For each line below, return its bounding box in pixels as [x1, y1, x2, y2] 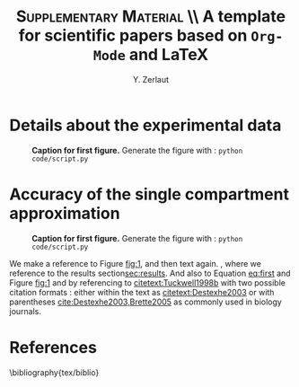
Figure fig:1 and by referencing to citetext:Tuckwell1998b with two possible [9, 277, 286, 288]
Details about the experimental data [9, 115, 282, 136]
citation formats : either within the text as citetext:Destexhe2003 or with [9, 286, 275, 297]
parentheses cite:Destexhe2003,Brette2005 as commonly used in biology [9, 296, 283, 307]
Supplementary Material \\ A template [16, 6, 286, 27]
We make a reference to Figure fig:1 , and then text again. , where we [9, 258, 262, 268]
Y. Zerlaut [133, 74, 169, 84]
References [9, 337, 97, 357]
